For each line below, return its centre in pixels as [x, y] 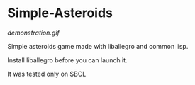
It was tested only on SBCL [47, 74]
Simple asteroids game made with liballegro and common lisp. [98, 46]
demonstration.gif [34, 33]
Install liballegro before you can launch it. [67, 60]
